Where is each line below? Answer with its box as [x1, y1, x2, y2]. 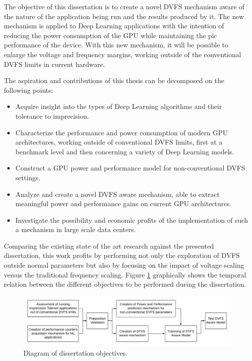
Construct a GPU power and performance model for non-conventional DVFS [15, 163, 245, 173]
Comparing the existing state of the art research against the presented [4, 240, 214, 251]
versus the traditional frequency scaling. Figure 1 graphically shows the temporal [4, 269, 246, 279]
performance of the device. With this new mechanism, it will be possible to [4, 40, 229, 50]
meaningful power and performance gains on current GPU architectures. [15, 198, 231, 209]
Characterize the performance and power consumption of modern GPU [15, 127, 228, 137]
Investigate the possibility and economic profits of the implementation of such [15, 214, 248, 225]
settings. [15, 172, 41, 182]
